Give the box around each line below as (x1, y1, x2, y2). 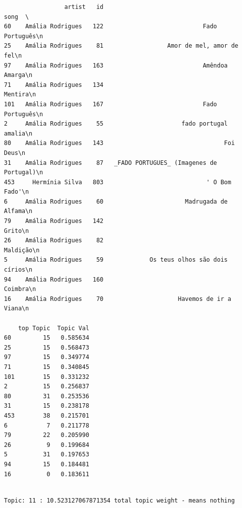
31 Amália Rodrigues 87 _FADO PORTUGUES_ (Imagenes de (4, 159, 217, 166)
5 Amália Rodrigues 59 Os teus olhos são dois (4, 256, 228, 264)
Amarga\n (4, 72, 33, 79)
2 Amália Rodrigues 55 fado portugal (4, 120, 228, 128)
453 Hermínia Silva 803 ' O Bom (4, 178, 232, 186)
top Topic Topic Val (18, 324, 89, 332)
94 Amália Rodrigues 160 (4, 276, 104, 283)
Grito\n (4, 227, 29, 234)
